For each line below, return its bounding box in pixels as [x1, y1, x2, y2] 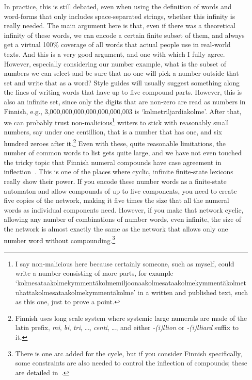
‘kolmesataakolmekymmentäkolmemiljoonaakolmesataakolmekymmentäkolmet [15, 278, 246, 287]
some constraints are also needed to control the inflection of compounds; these [15, 358, 247, 368]
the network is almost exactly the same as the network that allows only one [4, 223, 228, 233]
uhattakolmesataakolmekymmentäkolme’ [15, 287, 136, 297]
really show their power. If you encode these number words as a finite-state [4, 176, 227, 186]
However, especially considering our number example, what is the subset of [4, 58, 226, 68]
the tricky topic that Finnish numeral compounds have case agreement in [4, 157, 221, 167]
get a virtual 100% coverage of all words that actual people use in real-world [4, 39, 231, 50]
